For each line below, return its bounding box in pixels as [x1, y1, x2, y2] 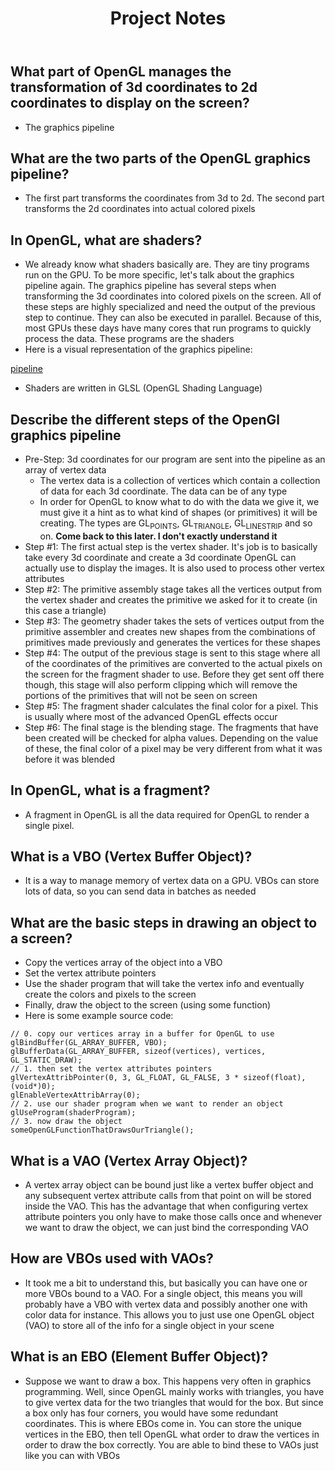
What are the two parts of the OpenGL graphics [10, 150, 312, 167]
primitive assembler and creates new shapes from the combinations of [24, 625, 316, 637]
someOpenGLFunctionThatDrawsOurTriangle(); [10, 1125, 195, 1136]
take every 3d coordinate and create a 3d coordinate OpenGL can [24, 551, 297, 563]
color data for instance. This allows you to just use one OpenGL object [24, 1308, 315, 1321]
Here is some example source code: [24, 1010, 174, 1022]
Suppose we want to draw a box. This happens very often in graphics [24, 1375, 312, 1387]
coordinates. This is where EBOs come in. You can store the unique [24, 1417, 302, 1429]
